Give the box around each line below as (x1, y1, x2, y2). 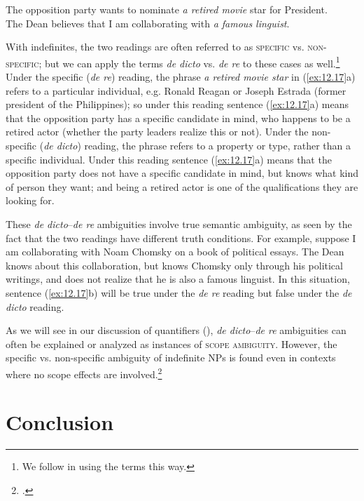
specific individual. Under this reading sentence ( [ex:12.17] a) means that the (6, 152, 332, 166)
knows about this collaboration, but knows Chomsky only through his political (6, 258, 343, 272)
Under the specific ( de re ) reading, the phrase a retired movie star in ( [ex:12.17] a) (6, 69, 356, 84)
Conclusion (6, 408, 114, 436)
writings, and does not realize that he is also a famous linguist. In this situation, (6, 272, 350, 286)
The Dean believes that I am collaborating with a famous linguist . (6, 15, 290, 30)
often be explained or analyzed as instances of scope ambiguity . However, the (6, 336, 337, 351)
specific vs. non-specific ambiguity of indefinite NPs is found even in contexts (6, 350, 336, 365)
